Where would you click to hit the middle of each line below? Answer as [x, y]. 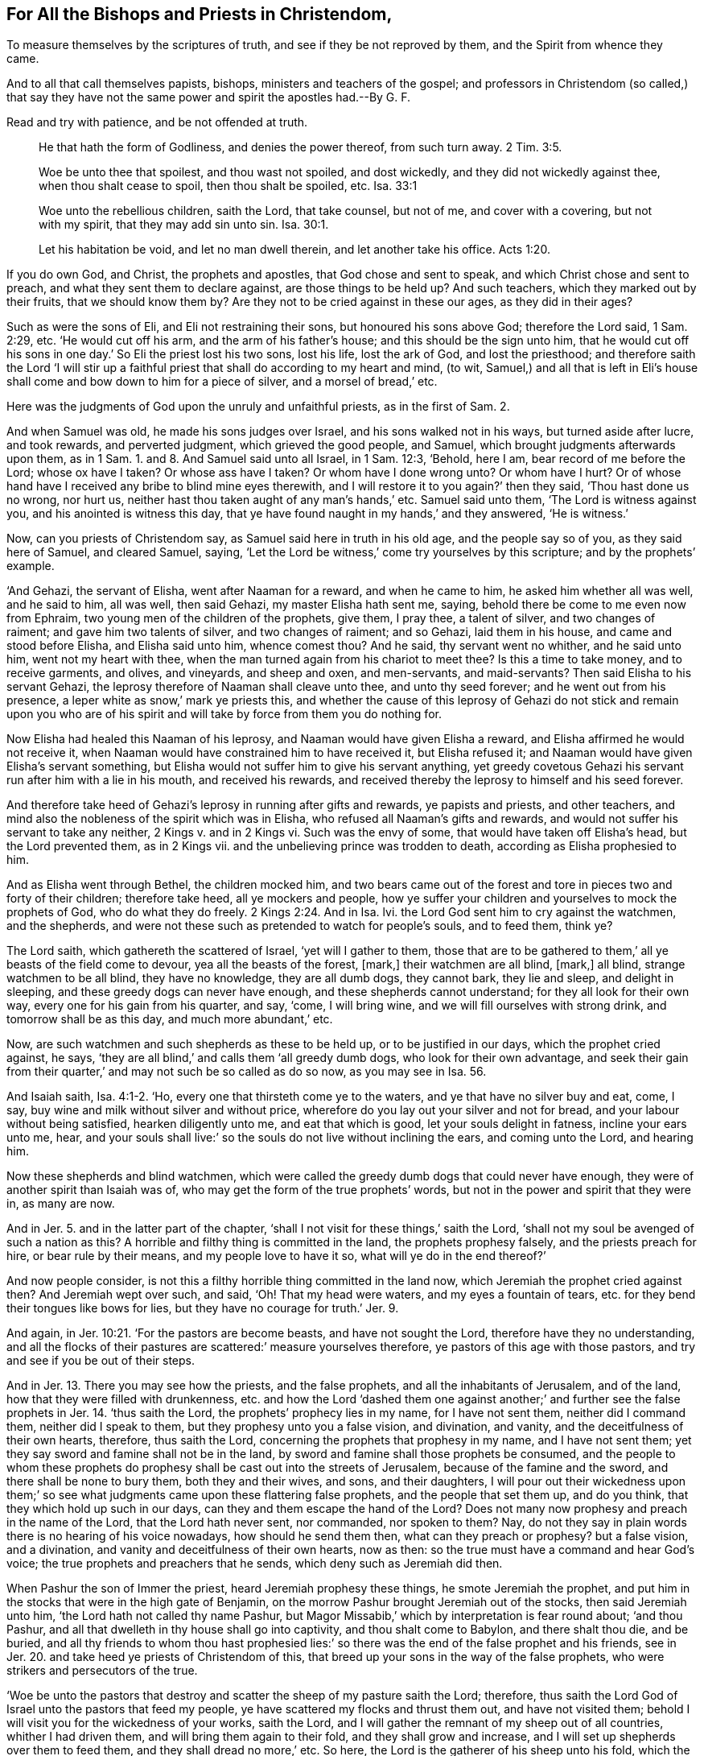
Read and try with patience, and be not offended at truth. [157, 122]
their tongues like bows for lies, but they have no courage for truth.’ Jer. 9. [203, 1308]
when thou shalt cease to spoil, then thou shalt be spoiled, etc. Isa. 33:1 [228, 186]
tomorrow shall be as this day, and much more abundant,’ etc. [170, 1019]
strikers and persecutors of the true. [102, 1671]
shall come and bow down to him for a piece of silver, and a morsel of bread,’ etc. [222, 382]
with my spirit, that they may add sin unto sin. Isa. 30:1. [184, 225]
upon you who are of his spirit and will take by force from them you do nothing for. [224, 714]
